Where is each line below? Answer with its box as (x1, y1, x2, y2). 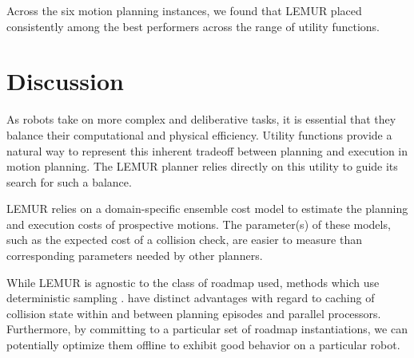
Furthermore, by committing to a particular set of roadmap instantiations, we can (6, 321, 408, 337)
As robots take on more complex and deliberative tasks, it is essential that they (6, 111, 396, 128)
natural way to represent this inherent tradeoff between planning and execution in (6, 142, 408, 159)
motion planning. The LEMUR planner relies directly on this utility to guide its (6, 158, 398, 175)
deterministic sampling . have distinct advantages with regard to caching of (6, 289, 375, 306)
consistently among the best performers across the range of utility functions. (6, 18, 380, 34)
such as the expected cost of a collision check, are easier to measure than (6, 231, 362, 248)
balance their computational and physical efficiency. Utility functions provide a (6, 126, 392, 143)
